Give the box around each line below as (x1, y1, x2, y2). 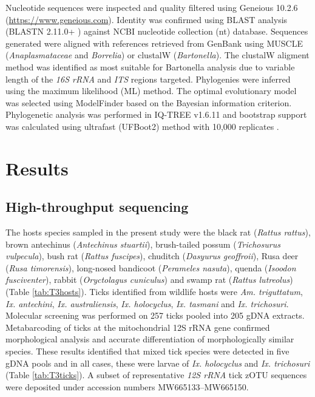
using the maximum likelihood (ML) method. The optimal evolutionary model (5, 84, 297, 97)
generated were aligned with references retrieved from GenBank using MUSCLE (5, 36, 303, 49)
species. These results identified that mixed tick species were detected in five (5, 345, 290, 358)
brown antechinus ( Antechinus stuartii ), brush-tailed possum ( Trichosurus (5, 237, 280, 250)
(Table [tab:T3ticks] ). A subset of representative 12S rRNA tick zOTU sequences (5, 368, 307, 381)
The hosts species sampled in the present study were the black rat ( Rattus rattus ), (5, 226, 311, 239)
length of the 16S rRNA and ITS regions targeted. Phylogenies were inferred (5, 72, 291, 85)
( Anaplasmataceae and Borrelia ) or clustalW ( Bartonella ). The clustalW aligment (5, 49, 310, 61)
